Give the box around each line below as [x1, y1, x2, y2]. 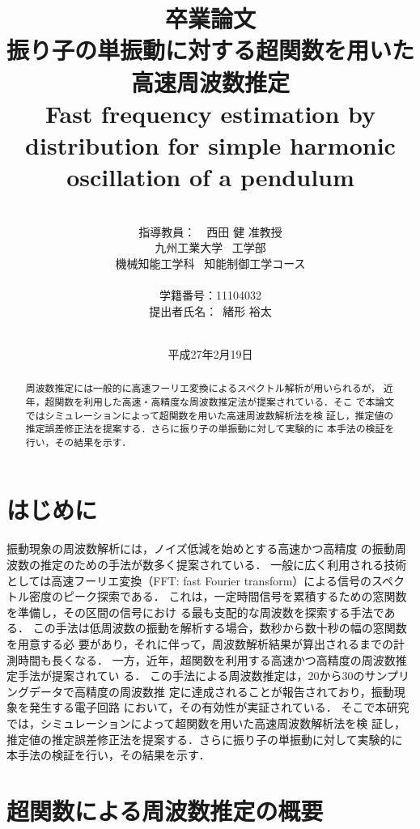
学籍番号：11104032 [159, 287, 261, 304]
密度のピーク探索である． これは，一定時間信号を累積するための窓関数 [28, 588, 407, 605]
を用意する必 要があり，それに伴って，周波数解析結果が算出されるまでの [6, 635, 393, 652]
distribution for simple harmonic [25, 128, 396, 161]
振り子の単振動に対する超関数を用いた [6, 33, 415, 66]
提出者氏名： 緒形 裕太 [149, 302, 272, 319]
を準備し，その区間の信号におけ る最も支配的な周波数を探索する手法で [6, 603, 384, 620]
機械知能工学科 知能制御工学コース [115, 254, 306, 271]
